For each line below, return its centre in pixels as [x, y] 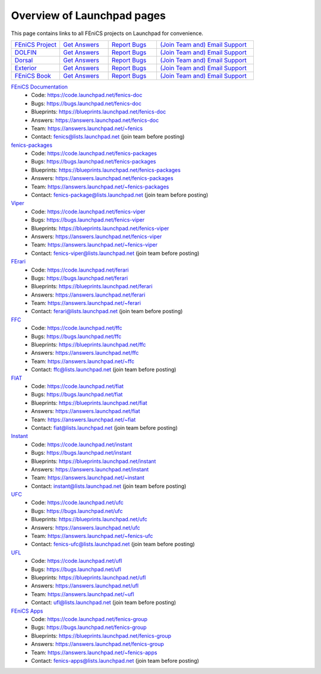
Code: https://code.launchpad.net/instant [82, 444]
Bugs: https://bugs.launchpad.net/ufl [76, 569]
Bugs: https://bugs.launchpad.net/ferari [79, 278]
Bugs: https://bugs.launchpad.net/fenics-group [89, 628]
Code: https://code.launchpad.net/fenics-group [89, 619]
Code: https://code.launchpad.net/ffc [77, 328]
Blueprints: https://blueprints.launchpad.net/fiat [89, 403]
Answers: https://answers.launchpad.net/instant [90, 469]
